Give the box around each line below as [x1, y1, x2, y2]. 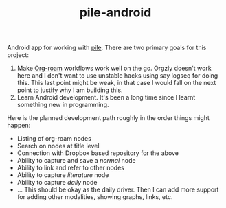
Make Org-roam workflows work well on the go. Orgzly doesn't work [16, 64, 212, 73]
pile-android [79, 5, 152, 21]
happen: [7, 122, 31, 130]
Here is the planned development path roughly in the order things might [7, 114, 210, 122]
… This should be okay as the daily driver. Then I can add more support [16, 185, 219, 194]
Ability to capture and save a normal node [16, 157, 136, 165]
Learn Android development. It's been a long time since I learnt [16, 93, 196, 102]
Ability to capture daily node [16, 178, 98, 187]
